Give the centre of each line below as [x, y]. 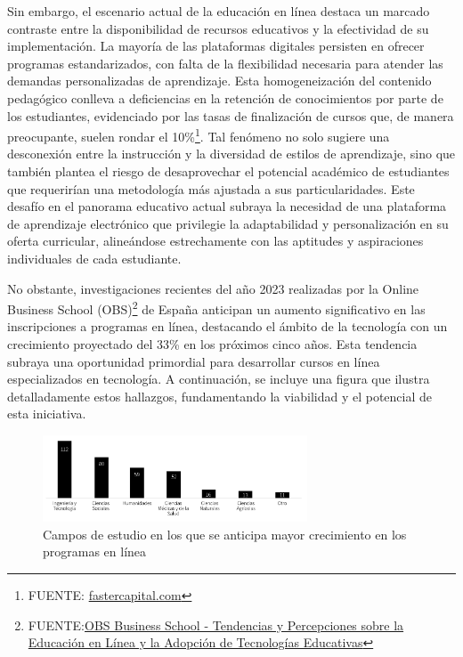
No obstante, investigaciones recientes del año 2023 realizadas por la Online [213, 288]
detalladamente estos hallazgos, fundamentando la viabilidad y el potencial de [220, 396]
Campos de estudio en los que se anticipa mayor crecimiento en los [225, 534]
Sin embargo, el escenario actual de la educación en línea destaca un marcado [219, 11]
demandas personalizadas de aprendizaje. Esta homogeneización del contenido [219, 81]
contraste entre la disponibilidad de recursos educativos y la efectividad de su [218, 28]
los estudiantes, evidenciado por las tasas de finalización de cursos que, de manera [231, 115]
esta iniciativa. [47, 414]
